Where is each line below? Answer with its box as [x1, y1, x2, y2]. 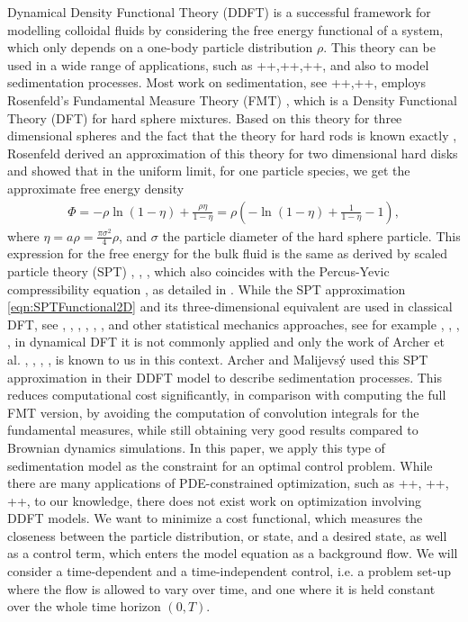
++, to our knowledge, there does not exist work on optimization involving [7, 491, 421, 509]
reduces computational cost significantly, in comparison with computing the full [7, 385, 446, 404]
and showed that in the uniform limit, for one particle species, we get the [7, 161, 410, 180]
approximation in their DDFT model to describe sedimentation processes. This [7, 367, 443, 386]
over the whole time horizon [7, 597, 161, 616]
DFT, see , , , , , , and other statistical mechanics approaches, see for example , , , [7, 314, 460, 333]
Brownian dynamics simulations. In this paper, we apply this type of [7, 437, 385, 456]
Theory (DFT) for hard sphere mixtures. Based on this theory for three [7, 108, 402, 127]
